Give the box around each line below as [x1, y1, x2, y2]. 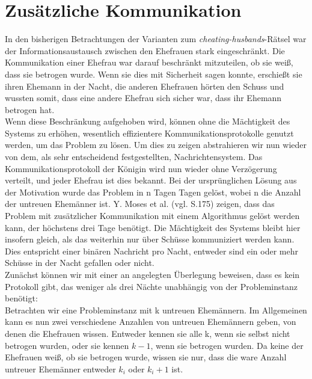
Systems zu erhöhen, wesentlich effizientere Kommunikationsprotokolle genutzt [5, 126, 294, 139]
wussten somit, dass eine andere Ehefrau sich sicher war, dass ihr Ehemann [5, 91, 282, 104]
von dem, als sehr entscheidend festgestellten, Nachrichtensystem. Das [5, 150, 263, 163]
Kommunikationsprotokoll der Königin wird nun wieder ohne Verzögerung [5, 162, 277, 174]
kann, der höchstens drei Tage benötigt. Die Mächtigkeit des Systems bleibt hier [5, 221, 301, 233]
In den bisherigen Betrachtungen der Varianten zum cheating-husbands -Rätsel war [5, 32, 307, 45]
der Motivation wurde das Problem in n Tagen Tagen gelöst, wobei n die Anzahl [5, 185, 301, 198]
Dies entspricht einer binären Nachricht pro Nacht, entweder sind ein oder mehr [5, 244, 298, 257]
